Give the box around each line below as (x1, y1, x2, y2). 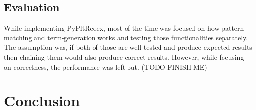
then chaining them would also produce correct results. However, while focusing (4, 51, 244, 62)
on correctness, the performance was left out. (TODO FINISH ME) (4, 61, 207, 72)
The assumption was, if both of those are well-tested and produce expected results (4, 42, 252, 52)
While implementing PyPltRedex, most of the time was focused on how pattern (4, 23, 244, 33)
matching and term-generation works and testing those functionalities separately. (4, 32, 248, 42)
